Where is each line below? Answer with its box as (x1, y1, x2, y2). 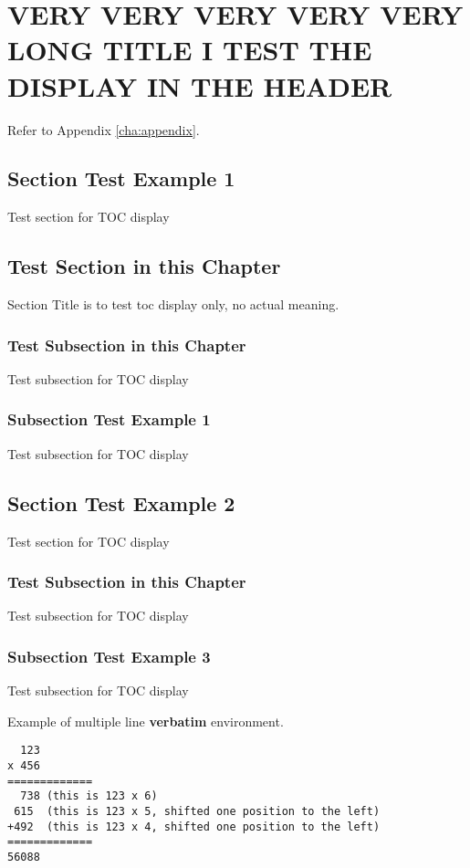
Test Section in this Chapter (7, 252, 281, 280)
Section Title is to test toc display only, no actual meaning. (7, 295, 339, 314)
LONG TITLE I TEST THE (7, 31, 372, 68)
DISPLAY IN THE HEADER (7, 67, 392, 104)
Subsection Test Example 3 (7, 644, 211, 667)
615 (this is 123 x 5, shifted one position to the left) (14, 804, 381, 818)
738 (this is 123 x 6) (20, 790, 158, 803)
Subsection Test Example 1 (7, 408, 211, 431)
